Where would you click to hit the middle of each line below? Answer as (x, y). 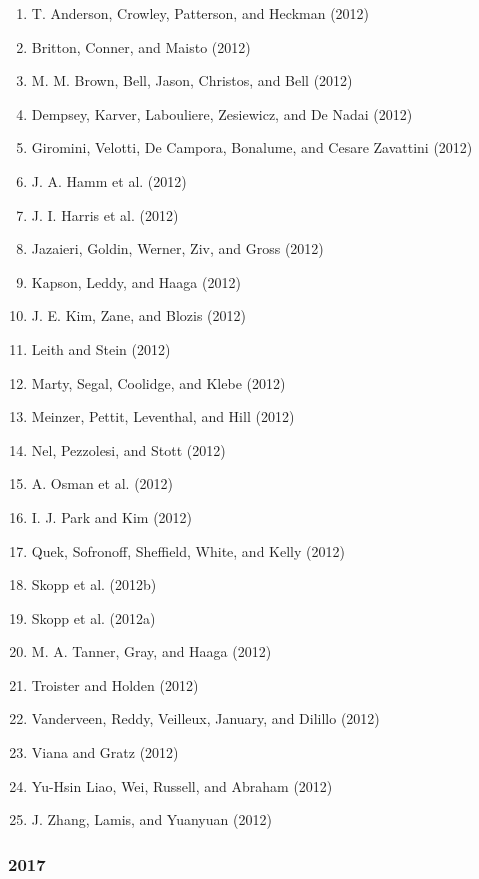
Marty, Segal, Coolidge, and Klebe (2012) (158, 382)
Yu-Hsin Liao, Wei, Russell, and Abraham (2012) (182, 785)
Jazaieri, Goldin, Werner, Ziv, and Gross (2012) (177, 248)
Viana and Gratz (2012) (105, 752)
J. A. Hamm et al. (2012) (109, 180)
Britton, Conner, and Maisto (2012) (141, 46)
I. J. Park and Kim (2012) (112, 516)
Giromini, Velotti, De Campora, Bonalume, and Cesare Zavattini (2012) (252, 147)
